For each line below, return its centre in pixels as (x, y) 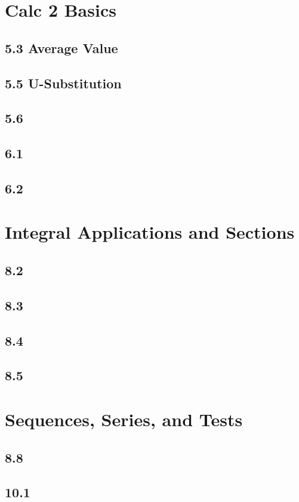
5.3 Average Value (61, 47)
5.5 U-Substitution (63, 83)
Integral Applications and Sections (150, 232)
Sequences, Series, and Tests (124, 419)
